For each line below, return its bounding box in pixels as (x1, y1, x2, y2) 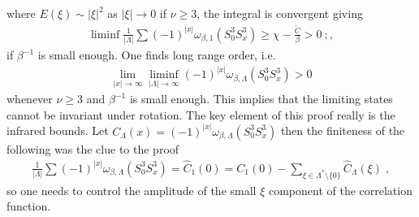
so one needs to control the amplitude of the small (6, 181, 257, 198)
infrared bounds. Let (6, 122, 109, 139)
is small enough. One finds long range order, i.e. (37, 46, 276, 63)
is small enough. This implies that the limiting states (129, 90, 393, 107)
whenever (6, 90, 53, 107)
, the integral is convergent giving (197, 5, 363, 21)
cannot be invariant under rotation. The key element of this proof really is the (6, 106, 395, 123)
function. (6, 197, 51, 215)
